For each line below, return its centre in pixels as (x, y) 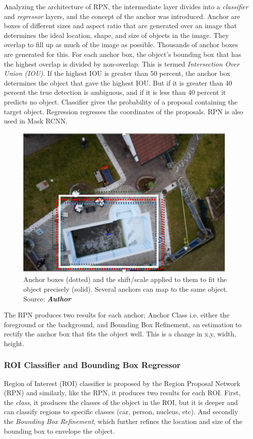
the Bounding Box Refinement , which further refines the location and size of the (123, 421)
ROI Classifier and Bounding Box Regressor (92, 365)
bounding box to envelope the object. (59, 430)
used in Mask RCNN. (36, 121)
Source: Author (47, 298)
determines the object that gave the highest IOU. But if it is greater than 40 (118, 82)
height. (14, 343)
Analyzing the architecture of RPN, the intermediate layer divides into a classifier (126, 6)
